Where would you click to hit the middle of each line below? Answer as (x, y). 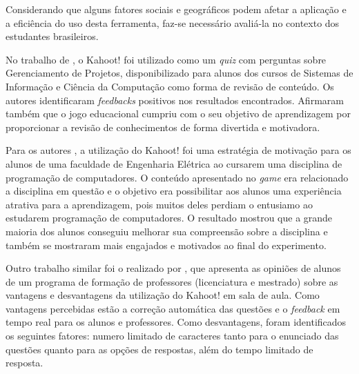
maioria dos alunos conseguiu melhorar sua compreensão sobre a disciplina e (167, 231)
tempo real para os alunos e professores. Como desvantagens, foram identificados (176, 322)
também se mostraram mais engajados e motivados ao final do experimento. (166, 245)
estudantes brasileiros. (52, 36)
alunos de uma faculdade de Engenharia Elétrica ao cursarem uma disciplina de (174, 163)
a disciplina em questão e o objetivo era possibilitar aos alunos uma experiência (174, 191)
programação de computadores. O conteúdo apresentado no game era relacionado (177, 177)
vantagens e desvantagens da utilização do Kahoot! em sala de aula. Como (163, 295)
